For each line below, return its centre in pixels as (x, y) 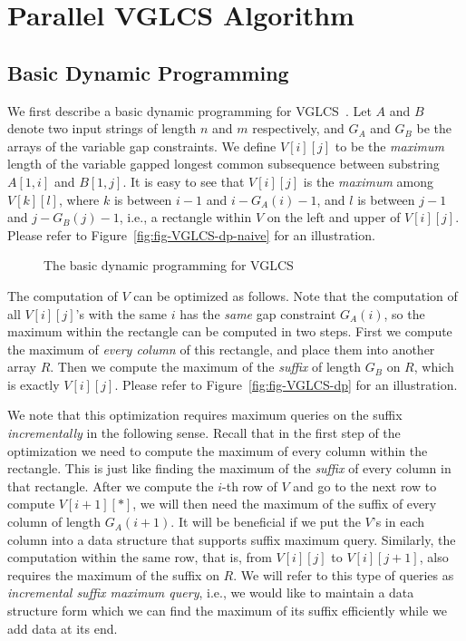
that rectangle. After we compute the (111, 486)
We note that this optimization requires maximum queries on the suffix (205, 415)
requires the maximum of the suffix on (113, 574)
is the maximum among (368, 181)
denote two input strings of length (102, 128)
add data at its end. (63, 628)
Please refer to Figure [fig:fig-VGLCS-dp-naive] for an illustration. (191, 234)
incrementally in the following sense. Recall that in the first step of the (204, 433)
